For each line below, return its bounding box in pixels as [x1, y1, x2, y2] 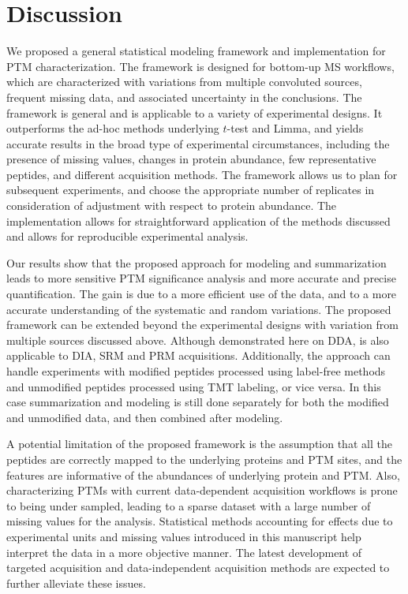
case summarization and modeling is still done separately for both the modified [6, 394, 389, 410]
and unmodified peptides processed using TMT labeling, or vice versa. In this [6, 378, 381, 394]
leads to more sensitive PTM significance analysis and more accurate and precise [6, 270, 396, 286]
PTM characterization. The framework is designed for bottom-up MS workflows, [6, 58, 395, 74]
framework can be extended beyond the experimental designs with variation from [6, 316, 399, 333]
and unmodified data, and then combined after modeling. [6, 409, 283, 425]
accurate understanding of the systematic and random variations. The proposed [6, 301, 391, 317]
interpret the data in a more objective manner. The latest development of [6, 544, 362, 560]
